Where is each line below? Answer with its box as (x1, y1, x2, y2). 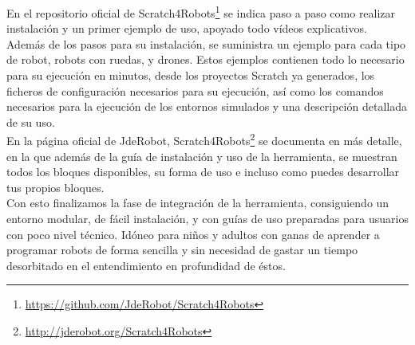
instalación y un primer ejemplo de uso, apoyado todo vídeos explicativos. (6, 20, 367, 37)
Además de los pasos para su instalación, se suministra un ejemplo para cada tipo (6, 35, 406, 52)
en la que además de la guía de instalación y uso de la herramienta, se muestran (6, 147, 397, 164)
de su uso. (6, 113, 55, 130)
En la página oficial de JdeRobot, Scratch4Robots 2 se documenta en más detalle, (6, 130, 402, 149)
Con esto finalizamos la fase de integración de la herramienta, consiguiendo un (6, 194, 389, 211)
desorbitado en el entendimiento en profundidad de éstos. (6, 257, 286, 273)
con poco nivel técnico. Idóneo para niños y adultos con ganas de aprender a (6, 225, 380, 242)
